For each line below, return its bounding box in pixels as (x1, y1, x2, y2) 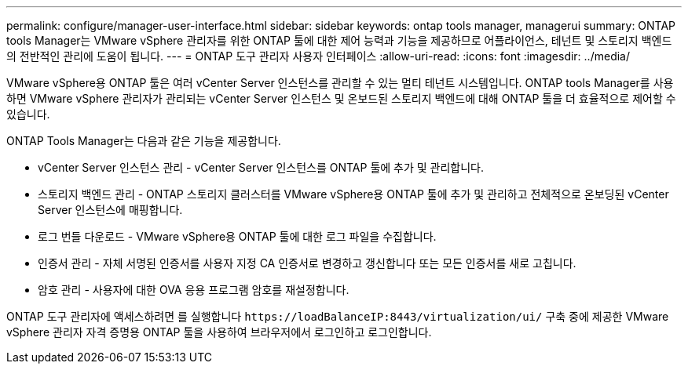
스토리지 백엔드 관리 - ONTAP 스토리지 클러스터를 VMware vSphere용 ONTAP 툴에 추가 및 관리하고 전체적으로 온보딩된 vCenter (38, 187, 669, 201)
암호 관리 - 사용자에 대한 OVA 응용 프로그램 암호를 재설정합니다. (38, 283, 349, 296)
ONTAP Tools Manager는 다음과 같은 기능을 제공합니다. (6, 134, 281, 147)
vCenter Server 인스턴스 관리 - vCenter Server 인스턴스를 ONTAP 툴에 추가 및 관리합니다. (38, 161, 485, 174)
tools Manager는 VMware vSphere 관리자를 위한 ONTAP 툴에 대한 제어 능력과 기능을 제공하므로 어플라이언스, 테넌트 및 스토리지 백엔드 (6, 34, 672, 47)
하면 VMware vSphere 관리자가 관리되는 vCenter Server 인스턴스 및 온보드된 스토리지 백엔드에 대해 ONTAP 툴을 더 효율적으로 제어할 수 (6, 92, 676, 105)
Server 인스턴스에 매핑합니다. (38, 203, 183, 216)
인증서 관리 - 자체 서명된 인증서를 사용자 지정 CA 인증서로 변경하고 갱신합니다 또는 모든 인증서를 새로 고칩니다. (38, 256, 576, 270)
